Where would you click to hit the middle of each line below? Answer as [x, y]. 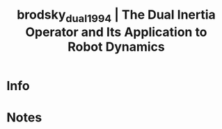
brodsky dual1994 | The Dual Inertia [116, 16]
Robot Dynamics [116, 47]
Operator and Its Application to [116, 32]
